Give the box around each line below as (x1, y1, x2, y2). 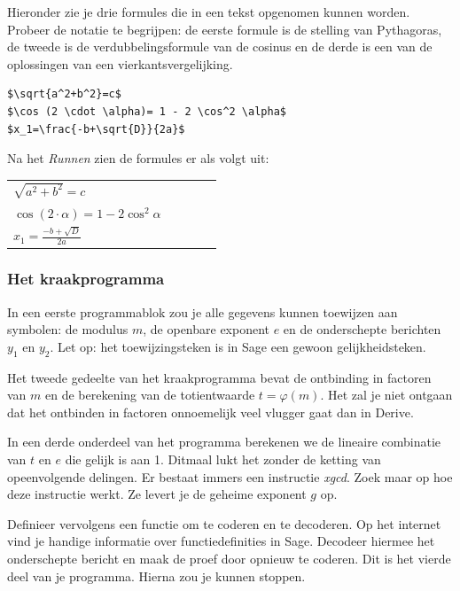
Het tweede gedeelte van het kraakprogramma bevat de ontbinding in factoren (7, 368, 432, 386)
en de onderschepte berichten (283, 320, 441, 338)
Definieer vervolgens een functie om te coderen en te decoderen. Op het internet (7, 514, 441, 533)
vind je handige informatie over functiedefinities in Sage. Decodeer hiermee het (7, 532, 435, 550)
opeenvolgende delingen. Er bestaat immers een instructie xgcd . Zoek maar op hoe (7, 467, 453, 486)
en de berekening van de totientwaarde (45, 385, 255, 404)
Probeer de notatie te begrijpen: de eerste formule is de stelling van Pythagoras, (7, 19, 442, 38)
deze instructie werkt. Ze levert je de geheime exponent (7, 485, 307, 503)
